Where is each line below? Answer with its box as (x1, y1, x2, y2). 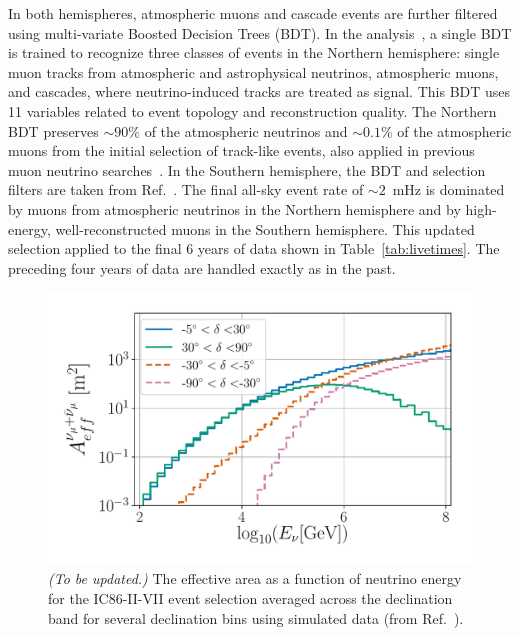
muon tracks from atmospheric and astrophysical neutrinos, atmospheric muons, (8, 61, 499, 82)
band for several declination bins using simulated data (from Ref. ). (48, 607, 464, 628)
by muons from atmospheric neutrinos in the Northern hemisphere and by (8, 198, 461, 219)
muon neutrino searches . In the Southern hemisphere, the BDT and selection (8, 159, 486, 180)
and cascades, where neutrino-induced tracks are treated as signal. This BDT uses (8, 81, 511, 102)
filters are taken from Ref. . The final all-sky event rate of (8, 179, 364, 200)
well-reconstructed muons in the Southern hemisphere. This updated (55, 218, 475, 239)
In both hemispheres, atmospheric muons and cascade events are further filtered (8, 3, 498, 23)
